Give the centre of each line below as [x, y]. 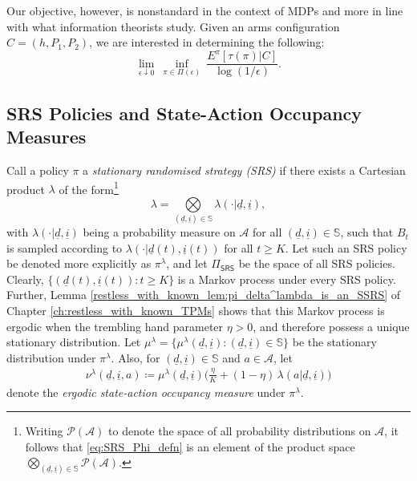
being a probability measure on [159, 232]
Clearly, [25, 279]
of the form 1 [89, 188]
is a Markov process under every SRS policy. [287, 279]
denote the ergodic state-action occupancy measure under [146, 392]
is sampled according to [65, 247]
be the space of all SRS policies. [317, 263]
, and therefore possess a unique [331, 326]
